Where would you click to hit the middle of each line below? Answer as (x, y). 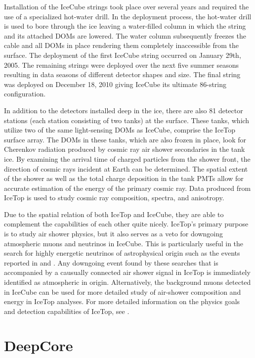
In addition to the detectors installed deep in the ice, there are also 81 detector (124, 110)
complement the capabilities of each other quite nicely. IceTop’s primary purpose (126, 224)
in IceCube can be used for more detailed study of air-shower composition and (123, 291)
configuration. (25, 94)
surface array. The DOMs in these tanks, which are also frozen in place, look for (125, 139)
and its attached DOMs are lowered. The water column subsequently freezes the (125, 35)
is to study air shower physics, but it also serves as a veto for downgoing (113, 234)
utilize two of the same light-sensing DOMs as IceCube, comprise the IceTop (120, 130)
